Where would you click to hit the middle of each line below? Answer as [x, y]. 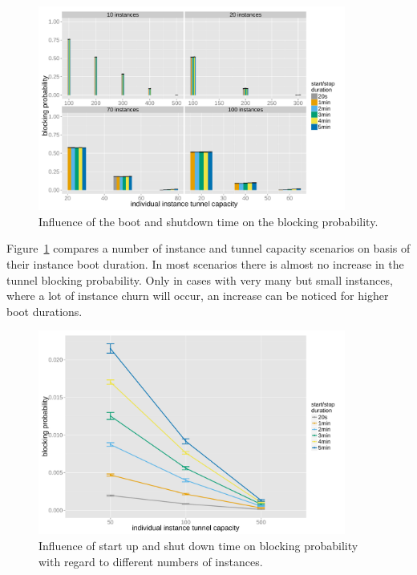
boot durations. [45, 311]
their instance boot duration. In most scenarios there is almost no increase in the [205, 263]
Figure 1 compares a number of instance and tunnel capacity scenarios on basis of [208, 248]
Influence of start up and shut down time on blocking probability [198, 546]
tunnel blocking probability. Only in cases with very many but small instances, [200, 279]
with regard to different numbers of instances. [151, 561]
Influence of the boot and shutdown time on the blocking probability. [208, 221]
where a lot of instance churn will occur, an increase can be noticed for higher [198, 296]
